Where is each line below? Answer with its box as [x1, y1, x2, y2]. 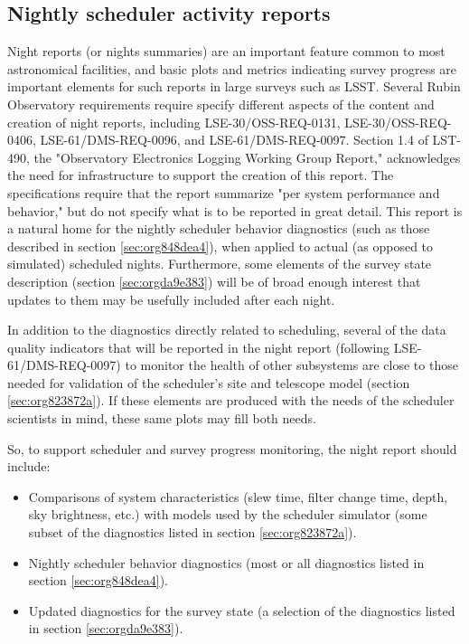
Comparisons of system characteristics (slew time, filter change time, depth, [28, 487, 448, 506]
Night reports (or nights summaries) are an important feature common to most [7, 42, 446, 61]
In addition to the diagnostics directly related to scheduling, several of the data [7, 320, 446, 339]
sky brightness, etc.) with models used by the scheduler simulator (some [28, 505, 427, 524]
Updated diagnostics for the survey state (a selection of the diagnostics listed [28, 601, 455, 620]
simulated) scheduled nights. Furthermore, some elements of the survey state [7, 254, 432, 273]
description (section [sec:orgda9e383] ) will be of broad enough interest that [7, 271, 421, 290]
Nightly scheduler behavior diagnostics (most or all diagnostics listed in [28, 553, 425, 572]
